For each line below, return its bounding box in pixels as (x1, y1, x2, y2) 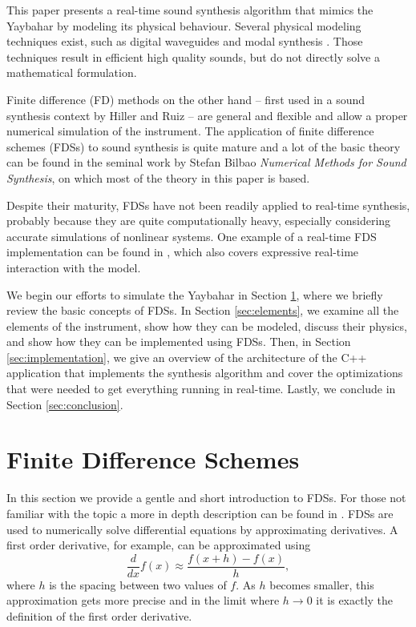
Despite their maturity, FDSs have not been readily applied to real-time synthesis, (6, 196, 410, 213)
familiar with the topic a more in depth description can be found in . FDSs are (6, 504, 394, 521)
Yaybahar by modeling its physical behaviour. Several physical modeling (6, 17, 361, 34)
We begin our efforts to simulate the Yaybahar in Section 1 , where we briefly (6, 286, 383, 303)
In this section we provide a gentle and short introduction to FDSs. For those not (6, 489, 406, 506)
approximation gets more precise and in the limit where (6, 592, 280, 609)
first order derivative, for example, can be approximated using (6, 537, 311, 553)
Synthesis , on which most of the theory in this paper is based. (6, 169, 310, 186)
